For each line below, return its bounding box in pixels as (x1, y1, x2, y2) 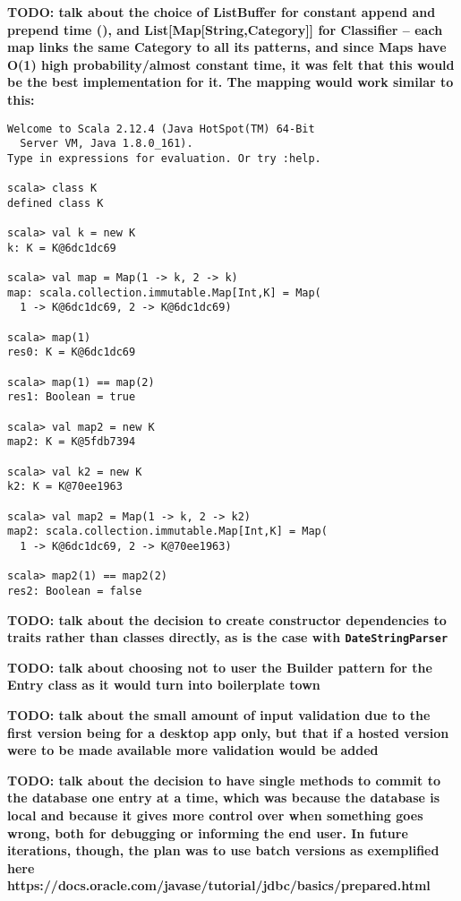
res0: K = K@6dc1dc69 (7, 346, 136, 359)
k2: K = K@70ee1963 (7, 480, 123, 493)
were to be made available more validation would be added (7, 741, 379, 759)
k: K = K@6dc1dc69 (7, 241, 116, 254)
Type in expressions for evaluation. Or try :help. (7, 151, 321, 165)
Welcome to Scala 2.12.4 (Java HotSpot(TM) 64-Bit (7, 122, 315, 135)
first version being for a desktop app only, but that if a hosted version (7, 723, 449, 742)
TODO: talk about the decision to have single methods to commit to (7, 770, 440, 789)
